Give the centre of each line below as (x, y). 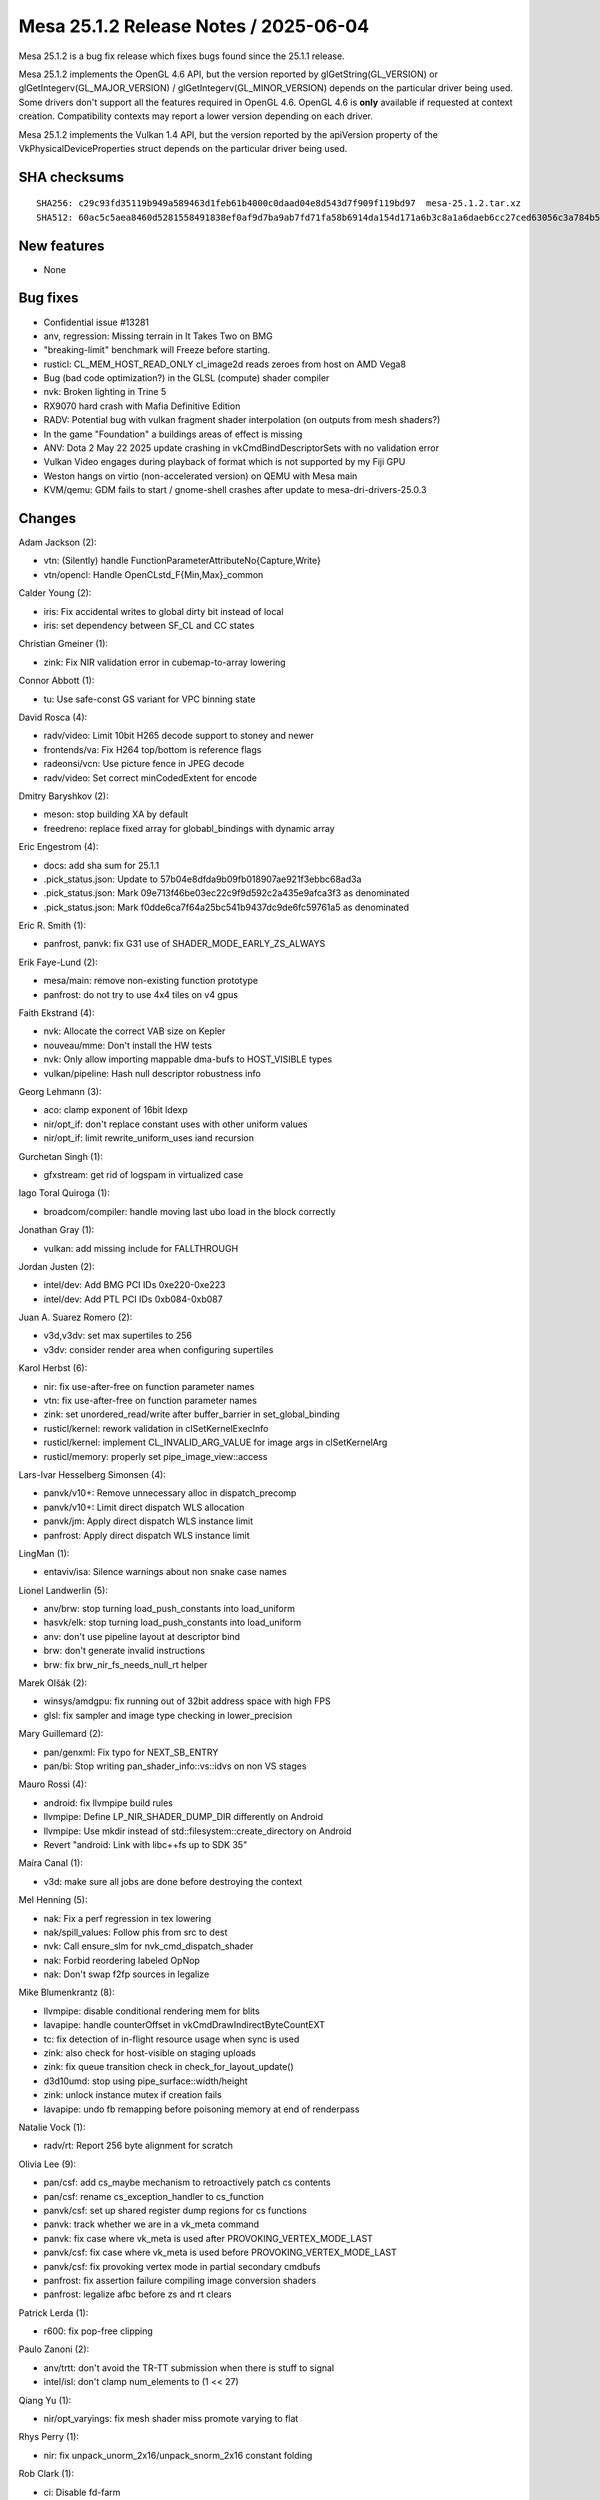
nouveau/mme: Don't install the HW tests (127, 1045)
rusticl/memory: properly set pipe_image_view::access (155, 1456)
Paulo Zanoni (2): (54, 2349)
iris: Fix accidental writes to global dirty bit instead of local (163, 611)
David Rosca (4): (53, 717)
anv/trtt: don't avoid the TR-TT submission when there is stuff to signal (189, 2367)
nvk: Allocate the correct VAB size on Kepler (134, 1031)
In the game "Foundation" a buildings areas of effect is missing (173, 434)
